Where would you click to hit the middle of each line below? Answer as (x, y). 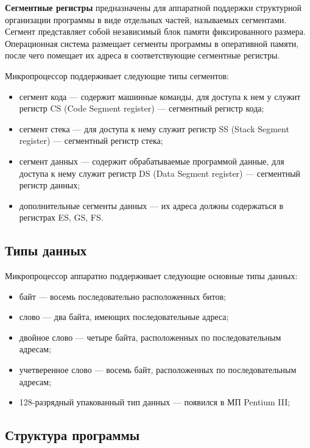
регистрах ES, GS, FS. (61, 217)
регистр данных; (50, 185)
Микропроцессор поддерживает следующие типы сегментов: (117, 75)
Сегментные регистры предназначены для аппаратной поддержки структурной (153, 7)
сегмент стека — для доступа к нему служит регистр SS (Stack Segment (154, 128)
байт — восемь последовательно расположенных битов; (122, 296)
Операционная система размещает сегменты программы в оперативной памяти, (152, 43)
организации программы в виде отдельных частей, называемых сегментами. (146, 19)
